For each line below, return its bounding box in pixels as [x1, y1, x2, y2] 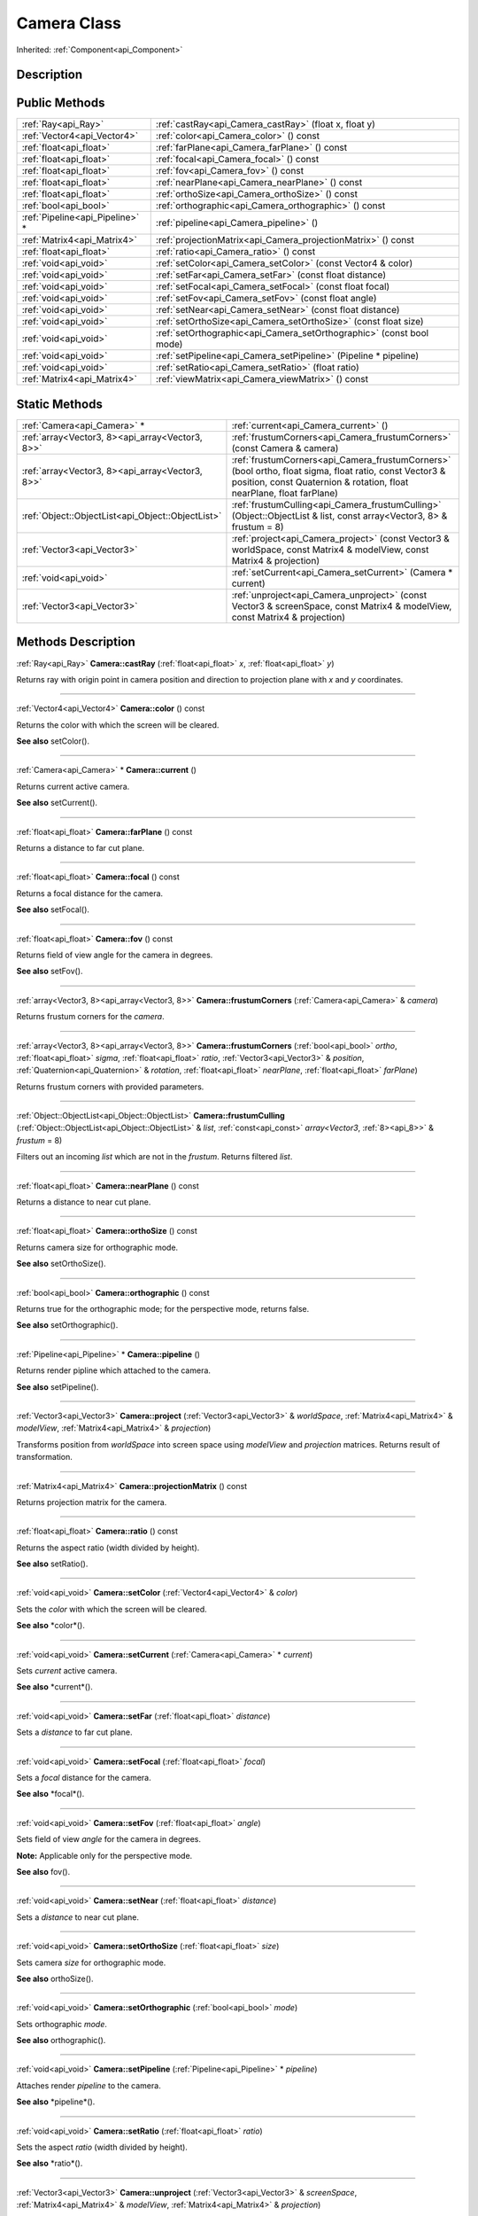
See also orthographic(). [16, 2035, 106, 2046]
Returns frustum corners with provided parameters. [16, 1081, 204, 1092]
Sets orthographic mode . [16, 2018, 108, 2029]
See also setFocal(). [16, 904, 90, 915]
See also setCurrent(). [16, 798, 97, 808]
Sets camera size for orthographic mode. [16, 1957, 166, 1968]
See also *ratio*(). [16, 2158, 83, 2169]
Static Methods [16, 396, 104, 411]
